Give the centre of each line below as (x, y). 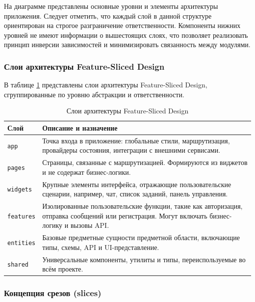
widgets (20, 190)
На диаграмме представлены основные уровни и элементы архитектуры (111, 6)
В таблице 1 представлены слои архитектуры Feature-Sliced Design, (106, 85)
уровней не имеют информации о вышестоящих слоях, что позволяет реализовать (126, 35)
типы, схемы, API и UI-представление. (101, 247)
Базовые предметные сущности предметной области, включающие (141, 237)
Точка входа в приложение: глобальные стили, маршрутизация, (136, 140)
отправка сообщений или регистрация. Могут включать (125, 215)
